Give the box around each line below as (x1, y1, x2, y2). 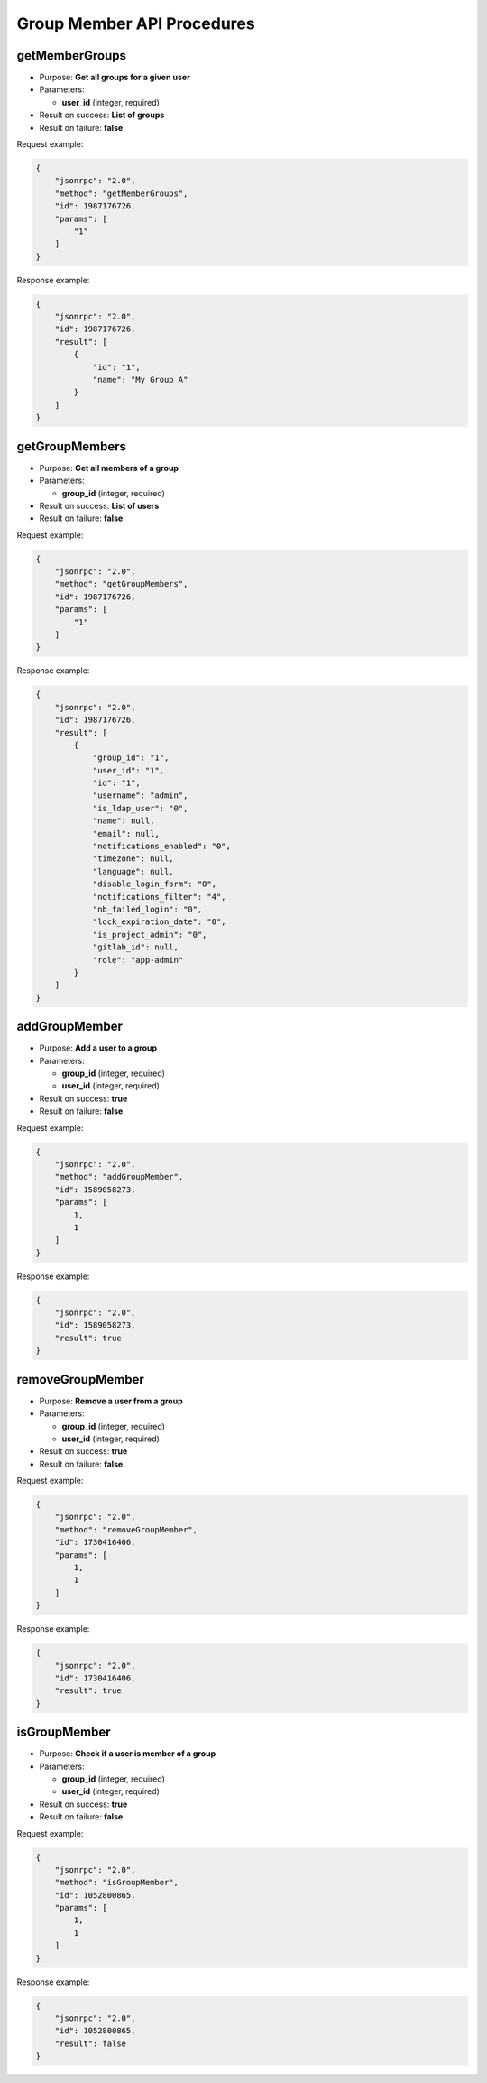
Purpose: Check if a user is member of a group (39, 1748, 216, 1759)
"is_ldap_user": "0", (92, 803, 188, 813)
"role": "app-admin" (92, 955, 184, 965)
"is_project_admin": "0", (92, 930, 207, 940)
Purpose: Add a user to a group (39, 1042, 158, 1053)
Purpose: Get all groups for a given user (39, 72, 191, 83)
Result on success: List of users (39, 500, 160, 511)
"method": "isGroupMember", (54, 1877, 179, 1888)
